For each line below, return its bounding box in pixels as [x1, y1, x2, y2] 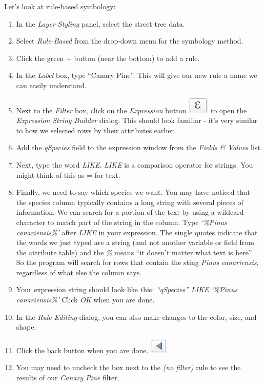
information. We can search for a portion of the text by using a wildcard [16, 207, 244, 217]
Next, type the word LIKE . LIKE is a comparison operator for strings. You [16, 159, 253, 170]
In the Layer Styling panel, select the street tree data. [16, 18, 185, 29]
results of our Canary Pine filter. [16, 372, 119, 383]
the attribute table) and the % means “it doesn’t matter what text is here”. [16, 247, 253, 257]
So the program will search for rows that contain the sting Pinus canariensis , [16, 257, 259, 268]
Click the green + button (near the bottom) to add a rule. [16, 52, 200, 63]
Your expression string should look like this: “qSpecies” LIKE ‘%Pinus [16, 284, 238, 295]
